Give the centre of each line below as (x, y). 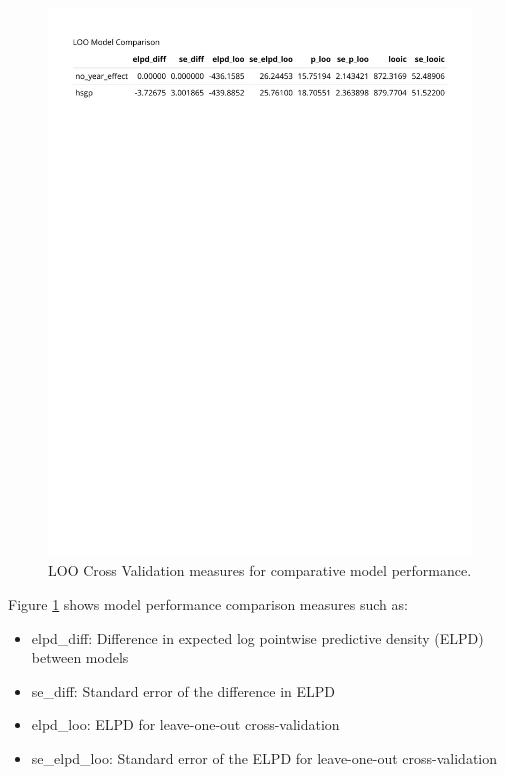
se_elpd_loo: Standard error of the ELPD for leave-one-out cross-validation (264, 758)
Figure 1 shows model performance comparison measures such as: (208, 604)
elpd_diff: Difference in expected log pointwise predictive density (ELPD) (257, 637)
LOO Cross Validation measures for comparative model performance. (260, 570)
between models (80, 657)
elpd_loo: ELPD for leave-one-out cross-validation (185, 724)
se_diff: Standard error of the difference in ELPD (183, 690)
